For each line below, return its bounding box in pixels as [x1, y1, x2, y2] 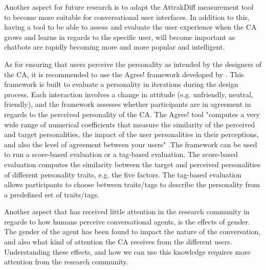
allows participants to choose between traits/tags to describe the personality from [4, 179, 260, 190]
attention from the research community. [4, 256, 128, 267]
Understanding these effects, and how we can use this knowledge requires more [4, 246, 251, 257]
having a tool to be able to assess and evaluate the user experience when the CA [4, 21, 257, 32]
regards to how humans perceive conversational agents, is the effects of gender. [4, 216, 250, 227]
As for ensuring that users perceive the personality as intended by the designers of [4, 58, 262, 69]
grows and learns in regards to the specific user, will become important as [4, 31, 235, 42]
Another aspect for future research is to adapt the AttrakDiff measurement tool [4, 2, 254, 12]
